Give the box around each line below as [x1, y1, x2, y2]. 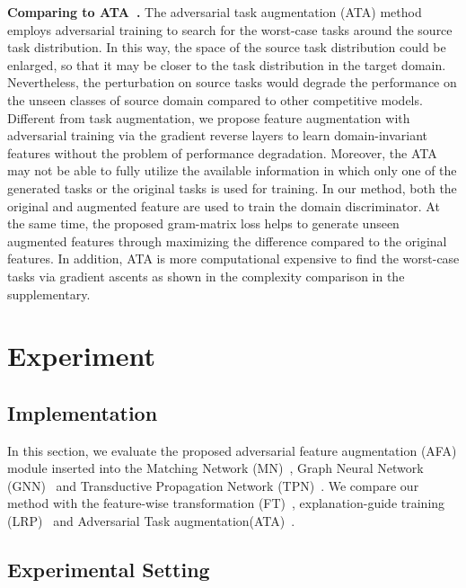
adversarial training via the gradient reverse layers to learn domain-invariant [7, 126, 428, 145]
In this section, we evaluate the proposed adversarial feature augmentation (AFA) [7, 441, 457, 459]
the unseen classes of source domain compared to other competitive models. [7, 90, 423, 109]
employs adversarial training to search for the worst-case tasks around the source [7, 20, 453, 39]
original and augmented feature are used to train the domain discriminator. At [7, 196, 440, 215]
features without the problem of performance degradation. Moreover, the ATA [7, 143, 437, 162]
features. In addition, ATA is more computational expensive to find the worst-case [7, 249, 460, 268]
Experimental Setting [7, 556, 210, 584]
